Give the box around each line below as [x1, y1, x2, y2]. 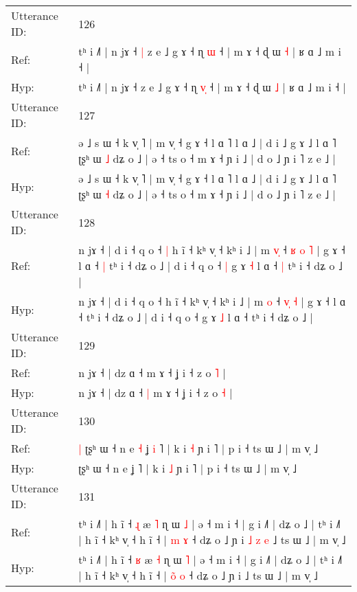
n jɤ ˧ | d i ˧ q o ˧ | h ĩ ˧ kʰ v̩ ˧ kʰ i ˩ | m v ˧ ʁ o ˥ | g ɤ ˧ [78, 242, 345, 258]
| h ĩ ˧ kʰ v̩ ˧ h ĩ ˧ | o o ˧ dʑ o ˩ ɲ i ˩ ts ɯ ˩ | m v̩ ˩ [78, 567, 318, 583]
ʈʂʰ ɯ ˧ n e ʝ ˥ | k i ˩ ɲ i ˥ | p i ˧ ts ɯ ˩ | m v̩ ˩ [78, 460, 297, 476]
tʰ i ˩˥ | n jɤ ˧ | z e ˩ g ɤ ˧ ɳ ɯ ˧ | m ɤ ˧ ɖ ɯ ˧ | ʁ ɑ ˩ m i [78, 43, 341, 59]
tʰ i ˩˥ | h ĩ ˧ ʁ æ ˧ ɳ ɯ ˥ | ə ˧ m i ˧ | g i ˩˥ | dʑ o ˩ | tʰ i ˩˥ [78, 551, 343, 567]
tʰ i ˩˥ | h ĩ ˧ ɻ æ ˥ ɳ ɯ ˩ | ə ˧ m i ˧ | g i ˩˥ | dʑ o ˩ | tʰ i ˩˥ [78, 516, 341, 532]
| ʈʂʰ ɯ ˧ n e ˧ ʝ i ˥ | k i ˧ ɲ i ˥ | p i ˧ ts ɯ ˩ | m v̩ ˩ [78, 440, 319, 456]
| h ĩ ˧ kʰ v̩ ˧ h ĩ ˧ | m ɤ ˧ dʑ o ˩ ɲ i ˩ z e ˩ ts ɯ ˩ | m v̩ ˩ [78, 532, 346, 547]
